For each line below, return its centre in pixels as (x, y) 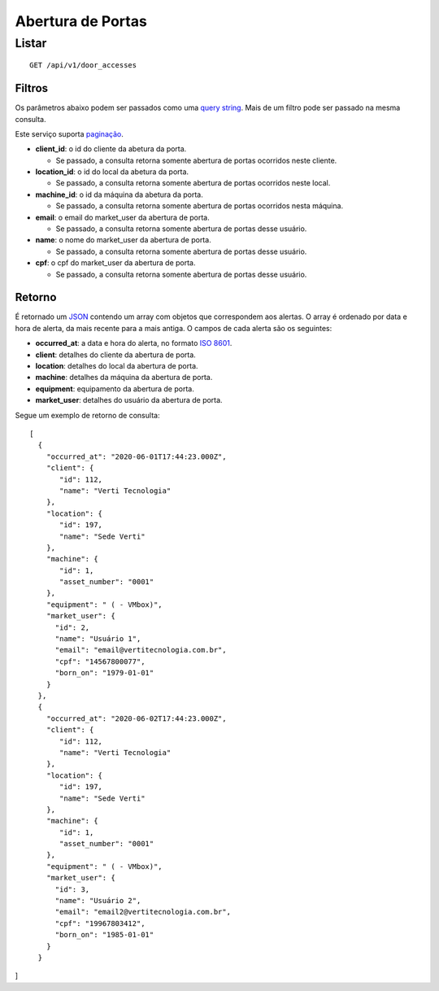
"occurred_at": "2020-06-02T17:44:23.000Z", (136, 718)
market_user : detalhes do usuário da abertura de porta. (129, 400)
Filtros (32, 88)
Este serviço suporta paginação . (69, 133)
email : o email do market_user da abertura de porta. (123, 217)
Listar (31, 43)
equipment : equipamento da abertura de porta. (115, 389)
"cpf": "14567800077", (100, 661)
